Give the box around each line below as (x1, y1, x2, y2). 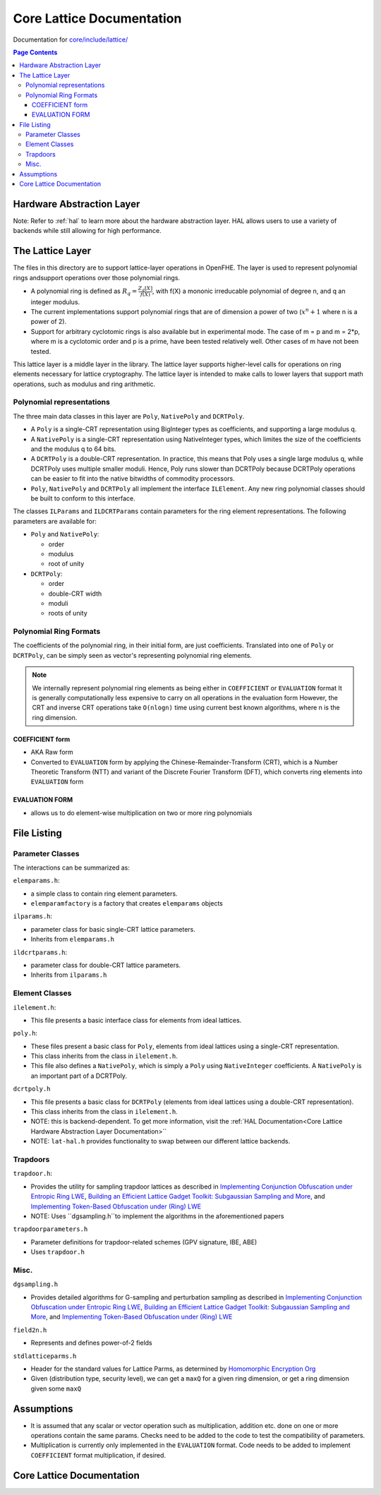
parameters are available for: (13, 517, 97, 525)
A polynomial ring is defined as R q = (30, 287, 138, 296)
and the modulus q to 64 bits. (30, 445, 116, 453)
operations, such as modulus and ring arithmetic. (13, 380, 156, 388)
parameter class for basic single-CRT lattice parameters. (30, 925, 195, 933)
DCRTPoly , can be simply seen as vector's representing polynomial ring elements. (13, 651, 252, 659)
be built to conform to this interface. (30, 494, 135, 503)
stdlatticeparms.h (13, 1352, 77, 1360)
